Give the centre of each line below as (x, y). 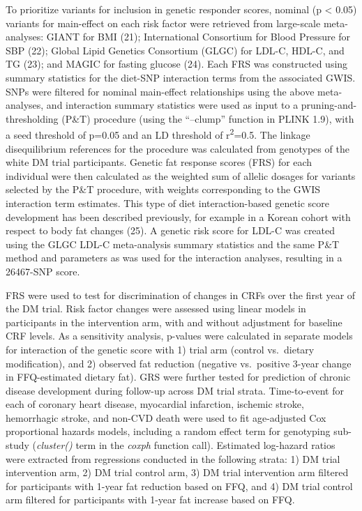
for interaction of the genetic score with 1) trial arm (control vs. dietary (160, 349)
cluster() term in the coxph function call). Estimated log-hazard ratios (186, 445)
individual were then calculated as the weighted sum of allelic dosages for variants (181, 175)
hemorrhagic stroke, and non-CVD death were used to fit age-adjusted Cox (166, 417)
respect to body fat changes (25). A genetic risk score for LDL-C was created (171, 230)
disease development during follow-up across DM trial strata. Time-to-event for (175, 390)
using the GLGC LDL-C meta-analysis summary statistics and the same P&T (173, 244)
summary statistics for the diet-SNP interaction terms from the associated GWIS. (181, 77)
